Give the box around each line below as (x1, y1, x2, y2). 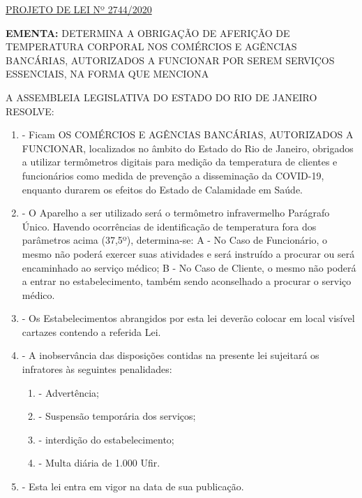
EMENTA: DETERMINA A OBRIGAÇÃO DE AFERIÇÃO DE (6, 25, 290, 40)
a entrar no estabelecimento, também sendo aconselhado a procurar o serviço (22, 274, 352, 288)
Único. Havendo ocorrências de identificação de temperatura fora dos (22, 219, 317, 233)
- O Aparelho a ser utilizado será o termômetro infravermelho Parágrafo (22, 205, 330, 220)
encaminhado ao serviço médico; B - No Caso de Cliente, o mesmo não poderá (22, 260, 356, 274)
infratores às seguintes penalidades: (22, 362, 172, 376)
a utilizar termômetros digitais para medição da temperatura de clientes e (22, 154, 338, 169)
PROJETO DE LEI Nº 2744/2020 (6, 2, 152, 16)
